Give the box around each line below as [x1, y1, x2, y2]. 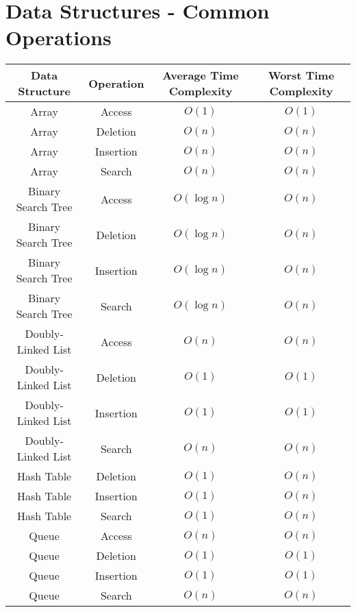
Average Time [162, 67, 239, 84]
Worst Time [268, 67, 335, 84]
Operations [5, 23, 112, 51]
